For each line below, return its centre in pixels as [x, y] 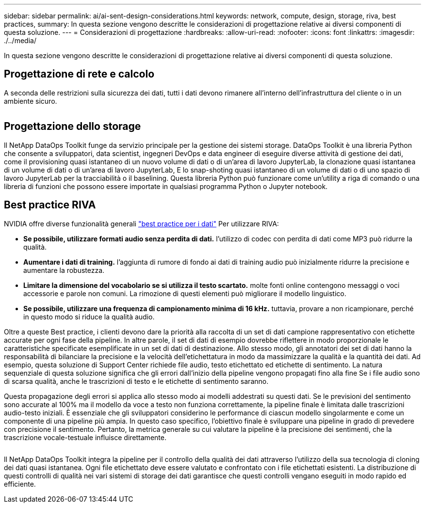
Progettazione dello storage [73, 127]
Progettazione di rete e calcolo [79, 74]
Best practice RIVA [50, 205]
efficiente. [20, 484]
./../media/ [20, 40]
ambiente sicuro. [31, 101]
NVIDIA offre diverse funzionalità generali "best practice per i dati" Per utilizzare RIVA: [141, 223]
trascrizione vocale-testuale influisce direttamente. [85, 437]
